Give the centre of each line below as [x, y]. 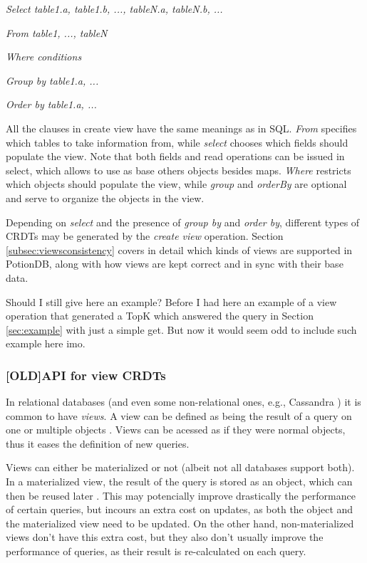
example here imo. [46, 343]
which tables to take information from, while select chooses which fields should [177, 142]
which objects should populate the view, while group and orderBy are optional [176, 184]
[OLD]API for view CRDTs [86, 375]
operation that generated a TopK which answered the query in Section [160, 316]
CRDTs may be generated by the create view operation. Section [145, 236]
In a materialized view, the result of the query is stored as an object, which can [179, 482]
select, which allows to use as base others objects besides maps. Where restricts [179, 170]
